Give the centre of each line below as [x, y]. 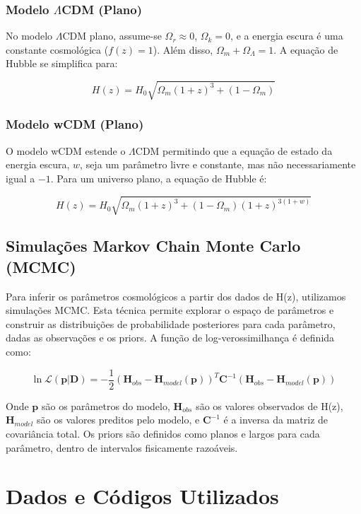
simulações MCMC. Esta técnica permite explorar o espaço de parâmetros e [170, 310]
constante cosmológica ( [57, 49]
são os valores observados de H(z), [270, 405]
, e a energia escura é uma [287, 36]
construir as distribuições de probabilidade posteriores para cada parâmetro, [171, 323]
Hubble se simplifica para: [62, 63]
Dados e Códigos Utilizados [142, 496]
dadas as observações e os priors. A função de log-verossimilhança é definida [170, 338]
